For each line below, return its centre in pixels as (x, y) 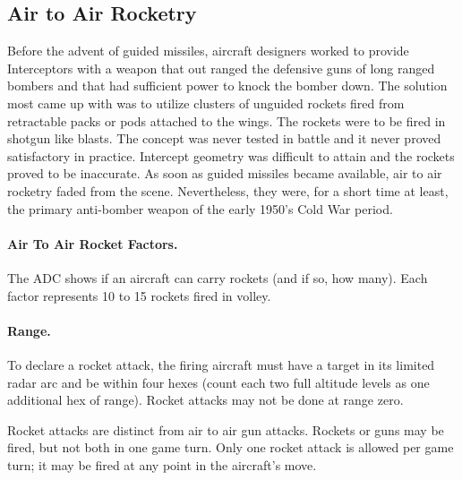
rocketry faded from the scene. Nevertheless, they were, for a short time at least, (228, 190)
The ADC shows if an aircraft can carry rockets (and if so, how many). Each (218, 277)
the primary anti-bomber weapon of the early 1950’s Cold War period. (200, 208)
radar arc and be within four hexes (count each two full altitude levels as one (218, 382)
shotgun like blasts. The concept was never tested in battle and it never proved (224, 138)
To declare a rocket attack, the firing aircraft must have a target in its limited (221, 364)
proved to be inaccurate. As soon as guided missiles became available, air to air (225, 173)
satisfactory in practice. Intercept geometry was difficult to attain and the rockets (231, 155)
